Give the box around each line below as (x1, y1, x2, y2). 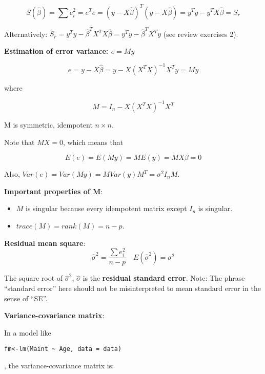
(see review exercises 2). (163, 28, 238, 39)
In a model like (4, 327, 51, 338)
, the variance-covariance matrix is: (4, 360, 114, 371)
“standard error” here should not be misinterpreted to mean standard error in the (4, 283, 261, 294)
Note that (4, 136, 35, 147)
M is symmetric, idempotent (4, 119, 93, 130)
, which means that (63, 136, 124, 147)
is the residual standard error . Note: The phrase (83, 273, 245, 283)
